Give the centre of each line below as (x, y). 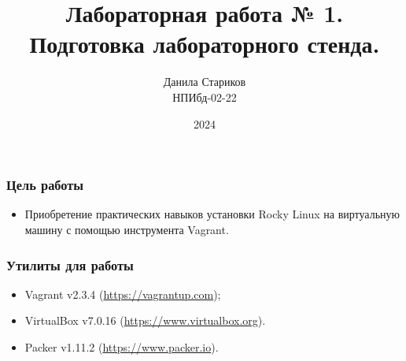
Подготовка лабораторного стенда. (205, 44)
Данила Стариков (205, 82)
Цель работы (45, 185)
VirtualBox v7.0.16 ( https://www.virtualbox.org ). (145, 320)
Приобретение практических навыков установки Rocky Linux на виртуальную (212, 214)
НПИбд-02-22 (205, 97)
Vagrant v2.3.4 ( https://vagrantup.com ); (123, 294)
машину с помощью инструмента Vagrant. (127, 229)
